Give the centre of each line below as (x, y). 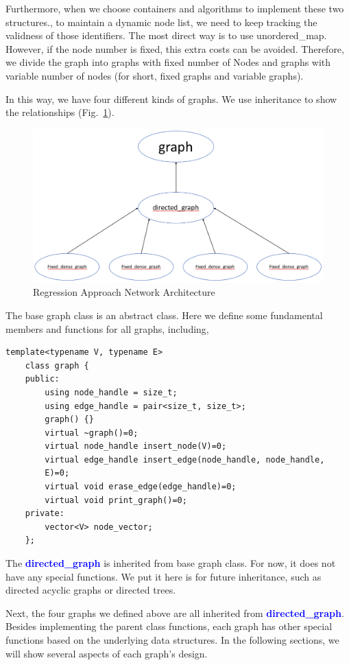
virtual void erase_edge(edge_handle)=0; (141, 487)
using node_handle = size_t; (111, 392)
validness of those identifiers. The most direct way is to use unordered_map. (166, 35)
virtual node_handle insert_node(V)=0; (136, 446)
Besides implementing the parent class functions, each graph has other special (169, 626)
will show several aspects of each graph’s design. (107, 653)
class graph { (57, 365)
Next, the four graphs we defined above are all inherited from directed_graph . (175, 612)
